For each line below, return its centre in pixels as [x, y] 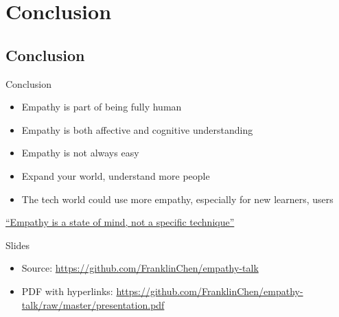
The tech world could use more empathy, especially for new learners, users [177, 199]
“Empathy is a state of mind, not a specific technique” [120, 222]
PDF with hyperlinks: [67, 291]
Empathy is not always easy [80, 153]
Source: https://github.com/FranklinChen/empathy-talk [140, 268]
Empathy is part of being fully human [102, 107]
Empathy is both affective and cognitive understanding [137, 129]
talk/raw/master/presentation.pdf [93, 304]
